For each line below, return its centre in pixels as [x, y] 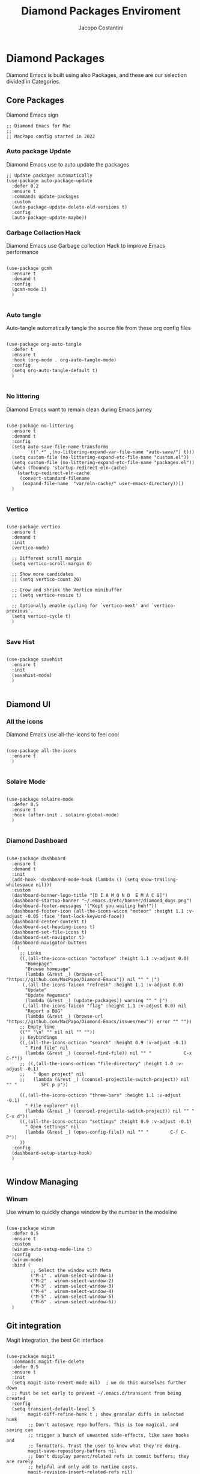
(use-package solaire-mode [40, 800]
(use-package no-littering [40, 426]
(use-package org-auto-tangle [44, 344]
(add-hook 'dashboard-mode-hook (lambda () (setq [75, 879]
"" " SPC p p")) [37, 1084]
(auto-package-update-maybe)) [49, 218]
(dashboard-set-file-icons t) [49, 932]
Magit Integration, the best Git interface [55, 1340]
